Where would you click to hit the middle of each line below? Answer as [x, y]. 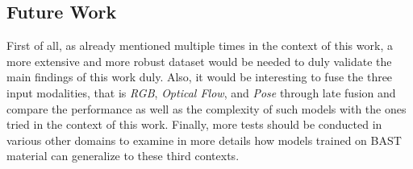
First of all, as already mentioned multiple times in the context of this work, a [200, 45]
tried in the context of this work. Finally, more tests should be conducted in [194, 124]
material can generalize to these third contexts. [123, 156]
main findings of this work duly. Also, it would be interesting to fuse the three [200, 77]
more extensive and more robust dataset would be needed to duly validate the [199, 61]
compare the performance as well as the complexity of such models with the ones [206, 108]
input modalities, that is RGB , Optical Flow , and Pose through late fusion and [201, 92]
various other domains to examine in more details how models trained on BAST [204, 140]
